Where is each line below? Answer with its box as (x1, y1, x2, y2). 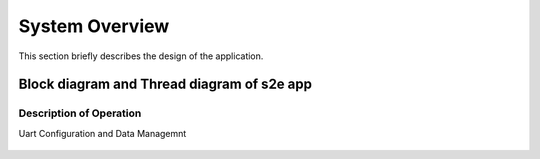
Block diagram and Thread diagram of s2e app (18, 76, 313, 93)
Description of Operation (18, 106, 142, 120)
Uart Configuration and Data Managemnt (18, 127, 187, 139)
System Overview (18, 15, 170, 37)
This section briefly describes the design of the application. (18, 50, 264, 62)
